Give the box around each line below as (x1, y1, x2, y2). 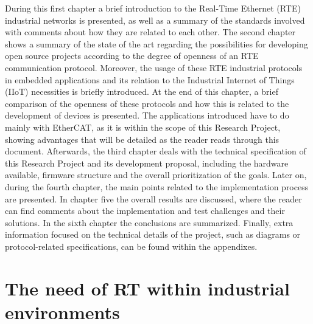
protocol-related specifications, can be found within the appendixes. (5, 240, 258, 252)
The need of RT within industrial (5, 275, 290, 300)
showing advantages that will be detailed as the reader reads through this (5, 133, 280, 145)
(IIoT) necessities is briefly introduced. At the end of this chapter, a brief (5, 85, 278, 98)
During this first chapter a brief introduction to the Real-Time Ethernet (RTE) (5, 2, 301, 14)
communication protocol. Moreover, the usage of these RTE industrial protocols (5, 61, 303, 74)
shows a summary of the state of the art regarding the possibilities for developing (5, 37, 308, 50)
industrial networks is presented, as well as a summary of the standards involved (5, 13, 305, 26)
